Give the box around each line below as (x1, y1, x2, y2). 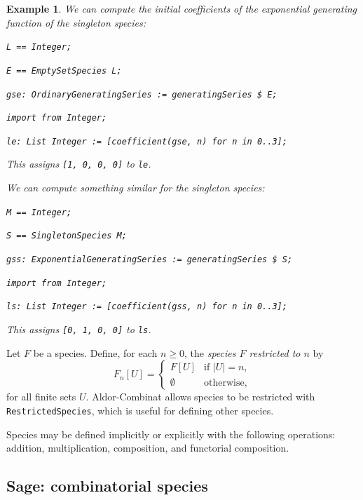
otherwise (204, 377, 245, 388)
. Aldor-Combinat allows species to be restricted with (85, 389, 315, 404)
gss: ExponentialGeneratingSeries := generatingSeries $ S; (6, 255, 293, 265)
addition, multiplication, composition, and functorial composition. (6, 440, 289, 455)
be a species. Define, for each (33, 345, 158, 360)
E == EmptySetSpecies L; (6, 65, 122, 76)
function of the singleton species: (6, 15, 146, 29)
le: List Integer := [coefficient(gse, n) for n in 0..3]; (6, 136, 287, 147)
